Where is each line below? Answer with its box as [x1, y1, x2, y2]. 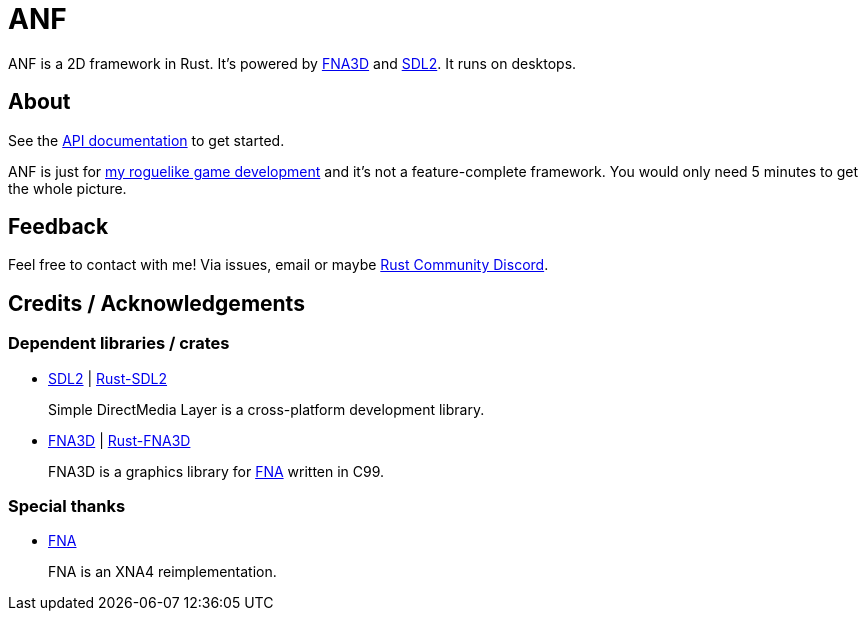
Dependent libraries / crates [8, 333, 230, 354]
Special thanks [8, 496, 126, 517]
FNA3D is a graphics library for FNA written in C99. [48, 462, 385, 480]
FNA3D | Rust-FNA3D [48, 431, 191, 449]
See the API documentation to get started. [8, 131, 285, 149]
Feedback [8, 214, 109, 240]
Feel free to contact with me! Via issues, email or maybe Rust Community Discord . [8, 256, 549, 274]
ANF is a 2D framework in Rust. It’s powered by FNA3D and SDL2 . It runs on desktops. [8, 54, 577, 72]
